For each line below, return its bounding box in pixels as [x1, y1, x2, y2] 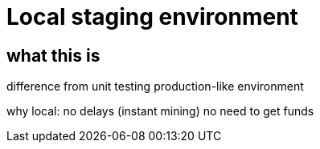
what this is [6, 45, 101, 66]
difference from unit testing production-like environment [6, 79, 304, 94]
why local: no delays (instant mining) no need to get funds [6, 104, 314, 119]
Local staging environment [6, 3, 298, 30]
